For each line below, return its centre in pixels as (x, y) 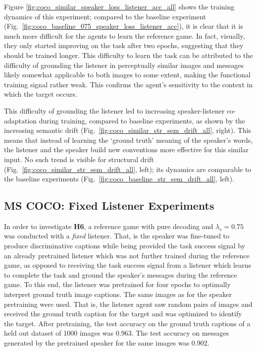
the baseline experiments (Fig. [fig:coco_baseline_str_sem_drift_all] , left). (119, 179)
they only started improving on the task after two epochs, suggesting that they (124, 45)
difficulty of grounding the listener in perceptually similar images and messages (124, 65)
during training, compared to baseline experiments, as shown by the (142, 120)
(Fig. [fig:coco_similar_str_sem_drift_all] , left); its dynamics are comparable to (128, 169)
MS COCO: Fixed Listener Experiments (109, 205)
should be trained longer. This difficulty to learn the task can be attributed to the (128, 55)
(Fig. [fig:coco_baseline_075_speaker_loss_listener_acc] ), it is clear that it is (124, 26)
